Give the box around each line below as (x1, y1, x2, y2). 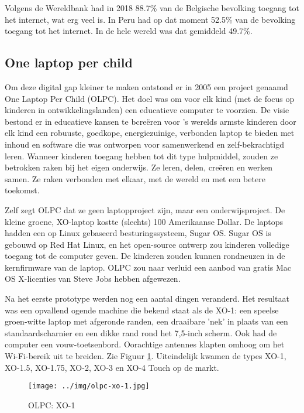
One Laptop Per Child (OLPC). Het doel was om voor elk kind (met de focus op (5, 92, 295, 104)
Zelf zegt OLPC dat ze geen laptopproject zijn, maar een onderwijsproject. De (5, 203, 285, 216)
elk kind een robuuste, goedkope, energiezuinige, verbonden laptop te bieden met (5, 127, 295, 139)
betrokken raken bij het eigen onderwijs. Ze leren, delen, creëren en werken (5, 161, 273, 173)
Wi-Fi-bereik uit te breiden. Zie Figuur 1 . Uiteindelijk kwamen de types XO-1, (5, 350, 286, 362)
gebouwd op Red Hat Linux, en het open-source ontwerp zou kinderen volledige (5, 238, 289, 250)
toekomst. (5, 184, 40, 196)
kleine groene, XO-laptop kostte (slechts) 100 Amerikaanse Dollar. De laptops (5, 215, 284, 227)
